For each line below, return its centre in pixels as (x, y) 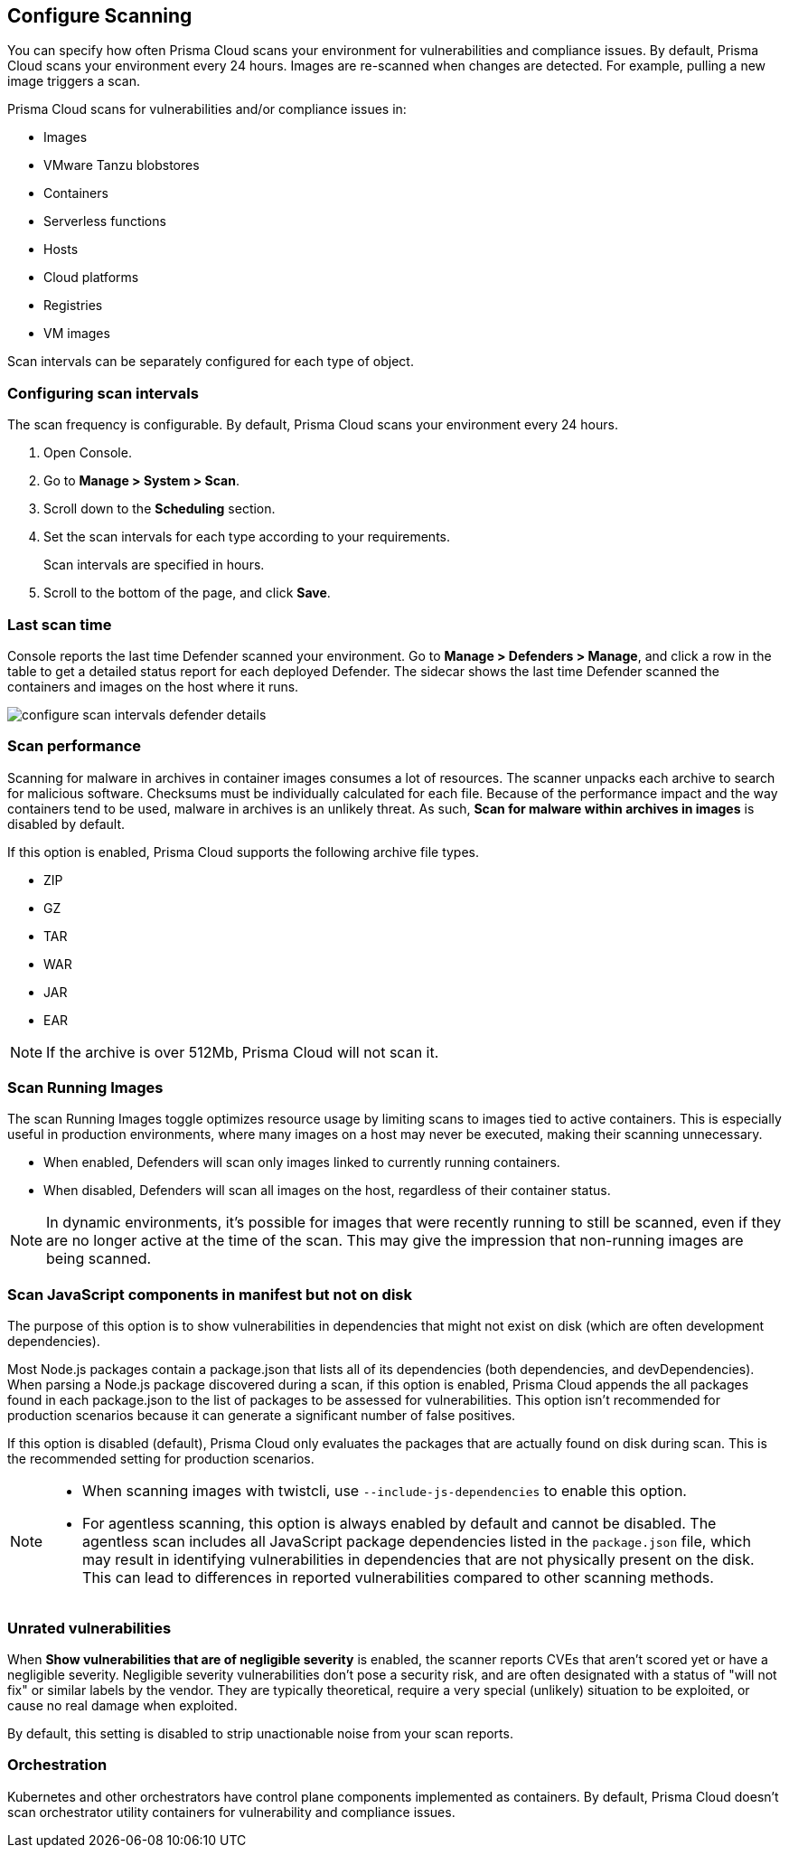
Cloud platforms (91, 278)
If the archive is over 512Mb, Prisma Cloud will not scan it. (243, 1052)
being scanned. (99, 1259)
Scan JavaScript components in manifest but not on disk (210, 1294)
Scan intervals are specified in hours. (154, 565)
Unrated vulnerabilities (89, 1628)
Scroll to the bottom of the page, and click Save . (187, 593)
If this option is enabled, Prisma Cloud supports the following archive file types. (244, 852)
